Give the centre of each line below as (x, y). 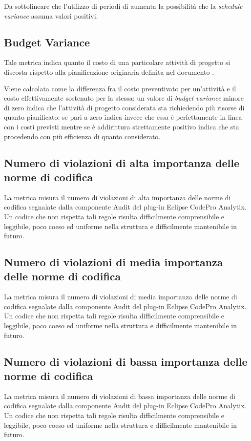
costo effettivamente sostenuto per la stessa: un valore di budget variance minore (124, 98)
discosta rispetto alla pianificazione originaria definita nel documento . (109, 72)
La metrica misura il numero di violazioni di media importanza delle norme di (121, 297)
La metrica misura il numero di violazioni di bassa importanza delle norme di (120, 396)
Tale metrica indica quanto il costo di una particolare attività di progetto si (117, 62)
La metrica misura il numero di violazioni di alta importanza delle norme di (117, 197)
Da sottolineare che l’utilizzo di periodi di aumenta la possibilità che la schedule (123, 6)
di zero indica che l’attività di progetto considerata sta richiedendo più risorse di (124, 107)
